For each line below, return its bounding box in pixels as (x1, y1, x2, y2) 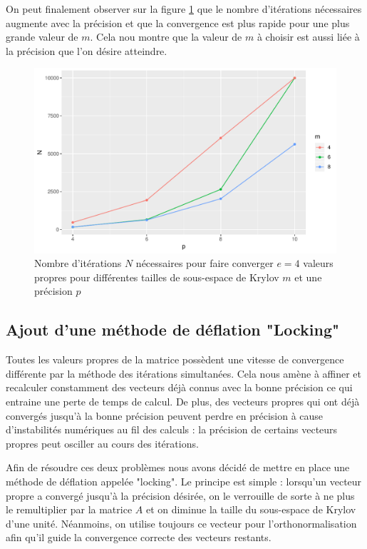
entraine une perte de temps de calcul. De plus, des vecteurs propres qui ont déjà (6, 393, 360, 408)
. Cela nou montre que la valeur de (90, 29, 242, 44)
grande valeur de (6, 29, 78, 44)
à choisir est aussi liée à (257, 29, 360, 44)
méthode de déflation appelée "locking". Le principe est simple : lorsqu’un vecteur (6, 473, 362, 488)
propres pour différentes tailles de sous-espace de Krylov (34, 269, 279, 284)
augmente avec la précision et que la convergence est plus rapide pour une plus (6, 15, 350, 30)
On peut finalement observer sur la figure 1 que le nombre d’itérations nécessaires (6, 1, 362, 16)
